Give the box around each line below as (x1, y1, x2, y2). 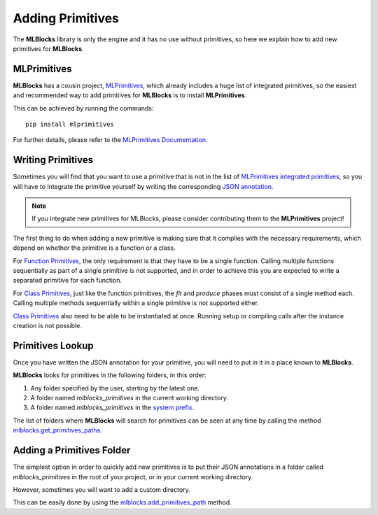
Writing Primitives (13, 154, 94, 166)
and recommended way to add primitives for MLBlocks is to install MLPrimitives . (13, 91, 247, 99)
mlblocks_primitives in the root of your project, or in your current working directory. (13, 472, 253, 481)
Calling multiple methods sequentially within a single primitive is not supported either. (13, 299, 259, 307)
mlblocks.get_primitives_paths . (13, 426, 103, 435)
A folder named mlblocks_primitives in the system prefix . (30, 403, 195, 412)
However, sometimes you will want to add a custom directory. (13, 485, 190, 493)
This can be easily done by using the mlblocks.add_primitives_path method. (13, 498, 232, 507)
